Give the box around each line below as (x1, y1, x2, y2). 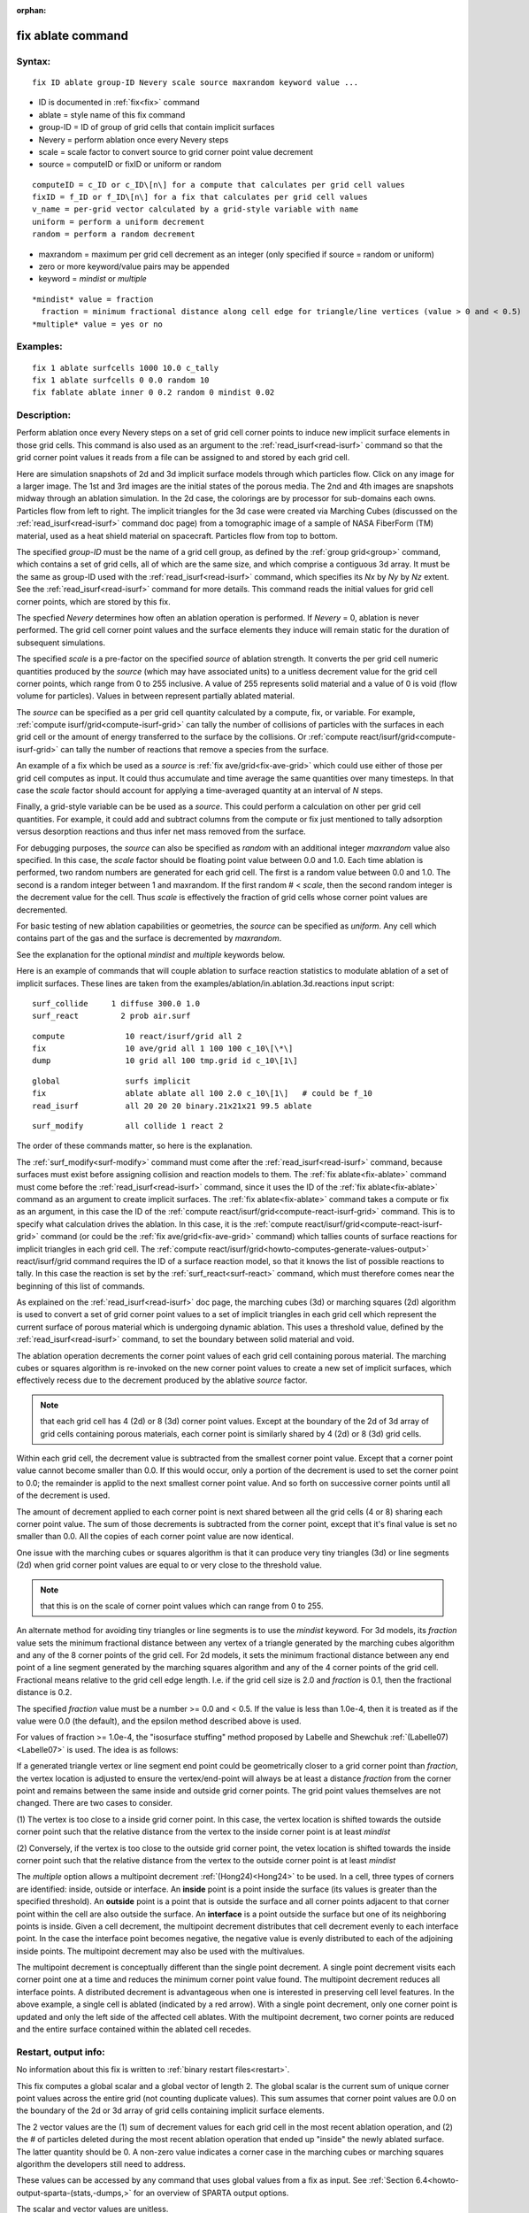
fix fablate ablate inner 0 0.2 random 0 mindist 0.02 (32, 388, 275, 397)
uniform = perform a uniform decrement (32, 217, 205, 227)
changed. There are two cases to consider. (16, 1798, 172, 1808)
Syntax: (16, 55, 51, 67)
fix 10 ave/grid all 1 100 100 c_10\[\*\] (32, 1044, 294, 1053)
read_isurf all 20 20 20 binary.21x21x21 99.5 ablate (32, 1100, 312, 1111)
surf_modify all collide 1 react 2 (32, 1121, 224, 1131)
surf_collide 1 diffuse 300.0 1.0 (32, 999, 201, 1008)
